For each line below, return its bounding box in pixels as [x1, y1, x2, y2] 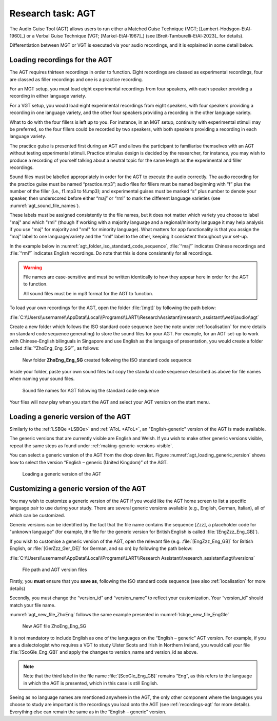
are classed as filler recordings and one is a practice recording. [9, 76, 143, 82]
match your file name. [9, 602, 56, 608]
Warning [23, 264, 42, 271]
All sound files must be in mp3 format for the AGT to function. [23, 290, 153, 296]
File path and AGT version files [22, 566, 87, 573]
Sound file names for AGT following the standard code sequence [22, 387, 159, 393]
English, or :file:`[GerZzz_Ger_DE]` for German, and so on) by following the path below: [9, 545, 193, 552]
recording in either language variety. [9, 93, 87, 99]
